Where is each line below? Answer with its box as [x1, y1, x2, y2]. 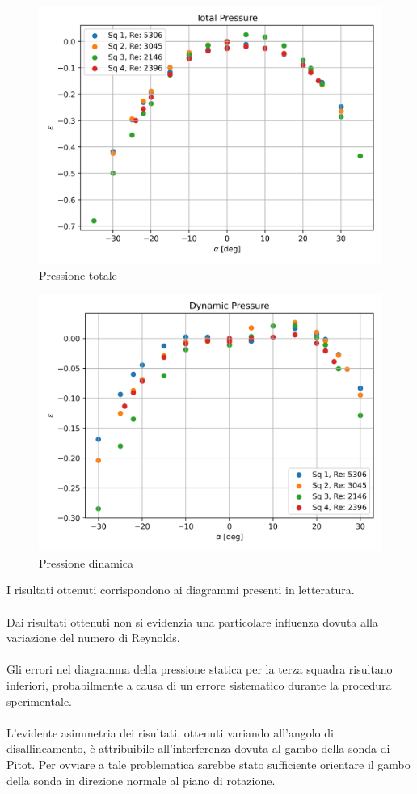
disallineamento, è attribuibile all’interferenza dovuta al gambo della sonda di [6, 740, 390, 757]
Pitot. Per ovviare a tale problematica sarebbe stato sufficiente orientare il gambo [6, 755, 411, 772]
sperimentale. [6, 692, 73, 709]
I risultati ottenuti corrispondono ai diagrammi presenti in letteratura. [6, 581, 355, 598]
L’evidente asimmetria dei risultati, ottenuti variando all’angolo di [6, 724, 334, 741]
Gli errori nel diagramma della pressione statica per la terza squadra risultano [6, 661, 393, 678]
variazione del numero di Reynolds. [6, 629, 180, 646]
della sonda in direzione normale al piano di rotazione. [6, 771, 276, 788]
